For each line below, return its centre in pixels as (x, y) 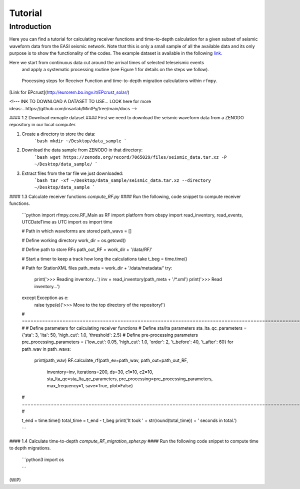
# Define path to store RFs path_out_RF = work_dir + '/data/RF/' (87, 250)
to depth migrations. (30, 448)
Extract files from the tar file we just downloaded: (72, 173)
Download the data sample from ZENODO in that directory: (82, 150)
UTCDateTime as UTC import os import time (67, 222)
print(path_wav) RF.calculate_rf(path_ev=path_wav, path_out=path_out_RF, (111, 360)
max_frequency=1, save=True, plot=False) (90, 386)
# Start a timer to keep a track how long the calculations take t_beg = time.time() (104, 259)
